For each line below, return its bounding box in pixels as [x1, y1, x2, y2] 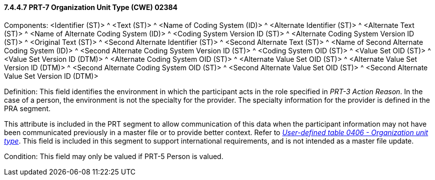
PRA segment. [4, 104, 50, 113]
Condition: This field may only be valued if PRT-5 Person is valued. [4, 152, 223, 161]
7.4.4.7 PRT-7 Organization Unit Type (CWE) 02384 [4, 3, 178, 11]
